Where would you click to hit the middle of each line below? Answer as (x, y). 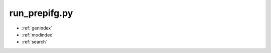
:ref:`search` (35, 42)
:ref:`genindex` (37, 28)
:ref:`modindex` (38, 34)
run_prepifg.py (41, 13)
